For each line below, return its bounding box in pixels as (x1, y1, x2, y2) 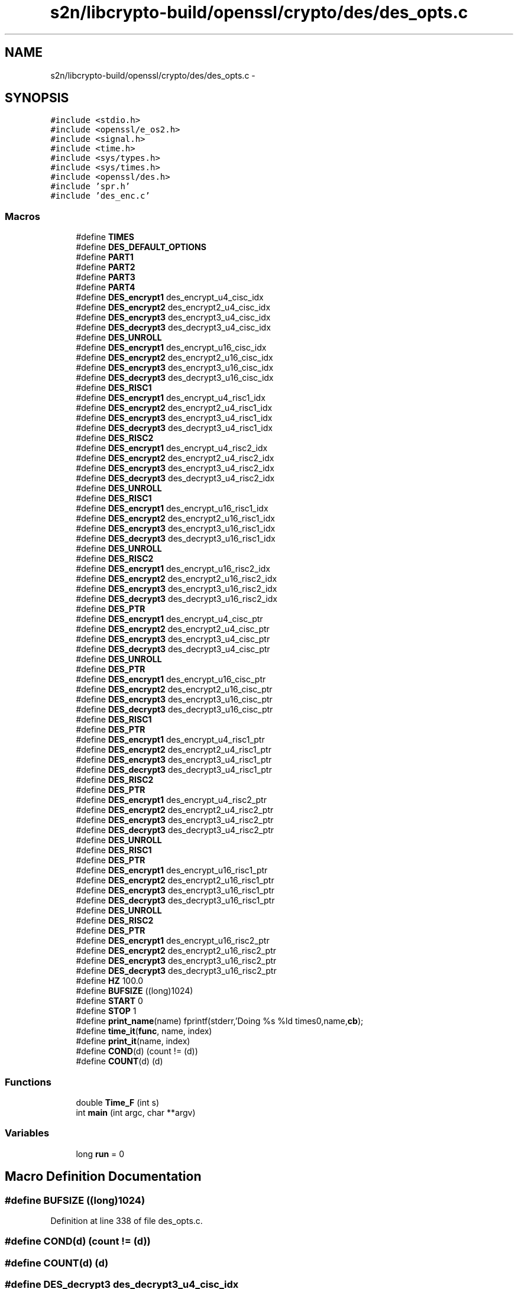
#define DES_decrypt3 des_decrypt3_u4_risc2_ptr (76, 825, 274, 835)
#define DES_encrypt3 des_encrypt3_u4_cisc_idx (76, 312, 271, 323)
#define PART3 (76, 272, 135, 283)
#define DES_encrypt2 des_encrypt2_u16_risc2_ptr (76, 945, 276, 956)
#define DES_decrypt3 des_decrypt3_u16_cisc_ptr (76, 704, 273, 715)
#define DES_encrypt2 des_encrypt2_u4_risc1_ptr (76, 744, 271, 755)
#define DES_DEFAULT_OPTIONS (76, 242, 206, 252)
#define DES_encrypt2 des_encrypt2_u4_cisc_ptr (76, 624, 270, 634)
